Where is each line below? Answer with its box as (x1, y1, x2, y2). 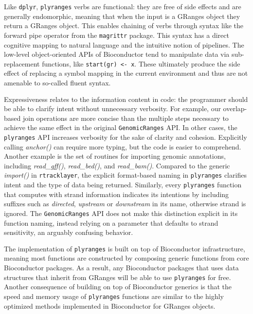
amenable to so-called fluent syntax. (4, 77, 111, 87)
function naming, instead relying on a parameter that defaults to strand (4, 217, 218, 228)
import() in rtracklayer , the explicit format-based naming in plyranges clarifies (4, 170, 247, 180)
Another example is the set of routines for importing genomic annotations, (4, 151, 226, 161)
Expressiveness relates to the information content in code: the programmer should (4, 94, 248, 104)
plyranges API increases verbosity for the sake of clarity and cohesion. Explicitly (4, 132, 247, 142)
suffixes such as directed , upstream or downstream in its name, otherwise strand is (4, 198, 246, 209)
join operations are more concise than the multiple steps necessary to (22, 113, 229, 123)
